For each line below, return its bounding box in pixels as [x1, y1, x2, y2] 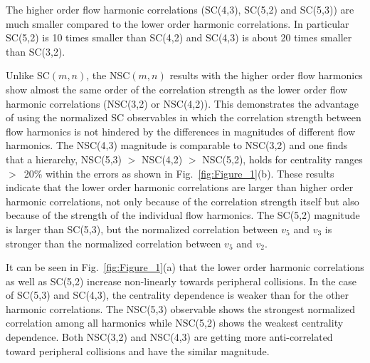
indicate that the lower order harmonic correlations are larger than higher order [6, 180, 354, 195]
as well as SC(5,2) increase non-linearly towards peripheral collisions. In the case [6, 273, 357, 288]
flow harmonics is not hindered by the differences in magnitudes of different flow [6, 123, 356, 138]
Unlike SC [6, 68, 50, 83]
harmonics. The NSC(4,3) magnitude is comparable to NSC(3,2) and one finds [6, 138, 348, 153]
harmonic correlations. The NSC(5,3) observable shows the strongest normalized [6, 301, 356, 316]
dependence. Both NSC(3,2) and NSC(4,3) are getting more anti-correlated [6, 329, 333, 344]
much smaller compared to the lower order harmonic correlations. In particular [6, 16, 349, 31]
